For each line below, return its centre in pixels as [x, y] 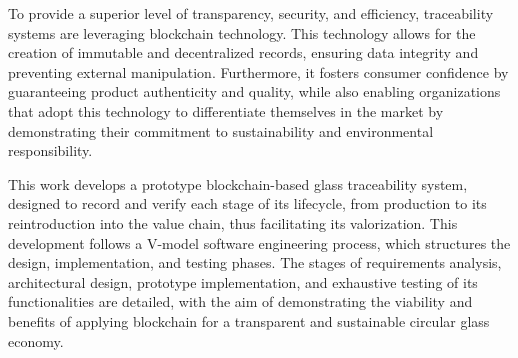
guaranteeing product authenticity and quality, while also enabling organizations [254, 91]
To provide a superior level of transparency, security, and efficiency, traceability [251, 13]
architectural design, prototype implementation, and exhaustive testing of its [243, 281]
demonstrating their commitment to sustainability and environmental [221, 130]
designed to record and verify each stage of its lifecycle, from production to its [247, 203]
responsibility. [50, 150]
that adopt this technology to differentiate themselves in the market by [226, 110]
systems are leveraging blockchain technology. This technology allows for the [242, 32]
